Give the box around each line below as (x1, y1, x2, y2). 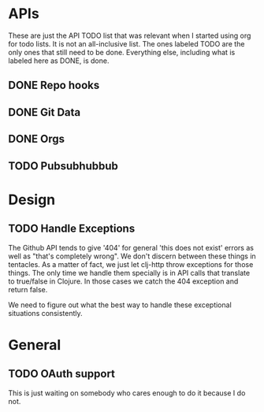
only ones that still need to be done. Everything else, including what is (8, 47, 236, 57)
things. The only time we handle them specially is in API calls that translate (8, 268, 251, 277)
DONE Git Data (8, 106, 81, 119)
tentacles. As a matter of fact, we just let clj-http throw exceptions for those (8, 259, 254, 269)
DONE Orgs (8, 132, 65, 146)
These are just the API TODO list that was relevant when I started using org (8, 31, 251, 40)
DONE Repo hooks (8, 79, 100, 92)
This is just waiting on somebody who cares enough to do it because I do (8, 388, 246, 398)
